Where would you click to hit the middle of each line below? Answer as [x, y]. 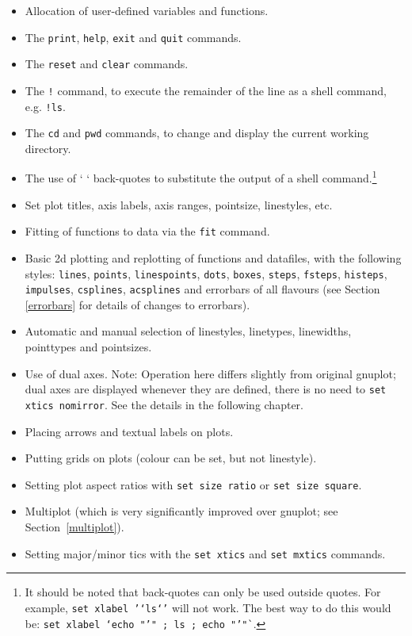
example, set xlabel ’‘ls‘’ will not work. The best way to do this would [208, 607]
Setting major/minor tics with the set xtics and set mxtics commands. [205, 553]
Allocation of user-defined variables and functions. [147, 10]
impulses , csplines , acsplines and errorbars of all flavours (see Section [202, 289]
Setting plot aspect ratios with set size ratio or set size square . [193, 484]
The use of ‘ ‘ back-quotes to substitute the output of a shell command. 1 [201, 177]
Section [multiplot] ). [74, 527]
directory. [48, 148]
